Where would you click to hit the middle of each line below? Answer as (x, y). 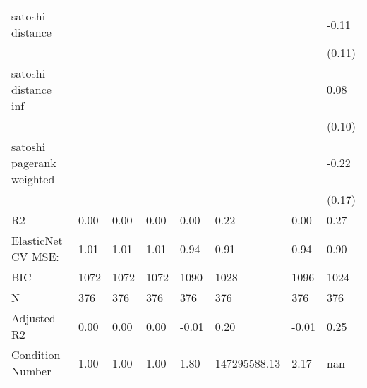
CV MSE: (35, 256)
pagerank (34, 163)
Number (31, 371)
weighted (33, 179)
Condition (36, 354)
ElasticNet (37, 240)
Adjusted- (36, 318)
